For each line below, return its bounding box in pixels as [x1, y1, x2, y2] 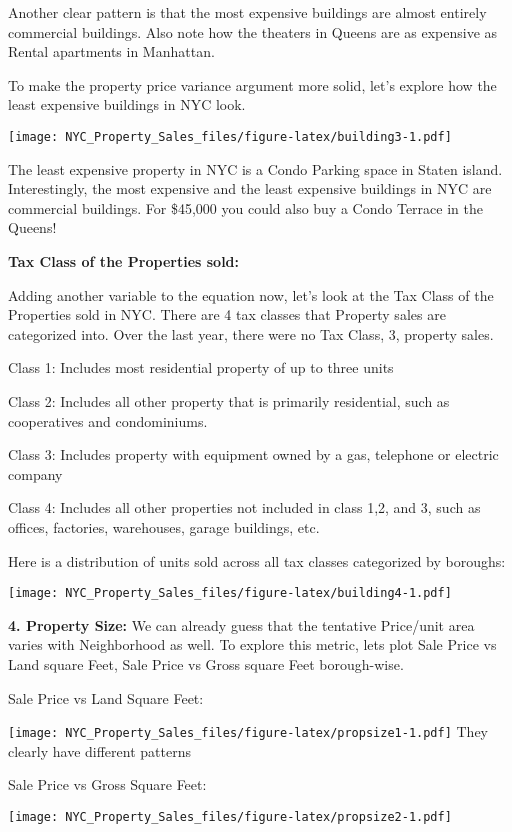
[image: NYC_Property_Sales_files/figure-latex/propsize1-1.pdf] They [8, 721, 489, 742]
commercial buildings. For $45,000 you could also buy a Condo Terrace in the [8, 197, 483, 218]
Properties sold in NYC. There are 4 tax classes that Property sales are [8, 304, 446, 325]
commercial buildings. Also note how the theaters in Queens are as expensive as [8, 21, 498, 42]
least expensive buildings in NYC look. [8, 94, 246, 115]
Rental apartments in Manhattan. [8, 41, 215, 62]
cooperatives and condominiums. [8, 410, 208, 431]
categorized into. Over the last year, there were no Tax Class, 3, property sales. [8, 323, 494, 344]
